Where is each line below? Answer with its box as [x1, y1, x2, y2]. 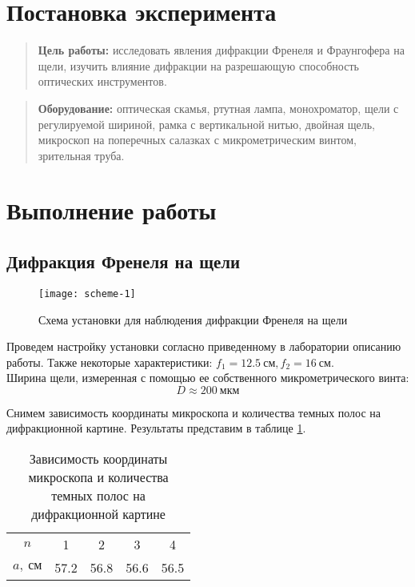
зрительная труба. [38, 147, 125, 163]
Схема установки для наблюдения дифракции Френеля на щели [38, 311, 348, 328]
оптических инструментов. [38, 73, 167, 90]
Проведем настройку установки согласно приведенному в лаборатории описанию [6, 338, 401, 355]
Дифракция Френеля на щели [6, 249, 241, 274]
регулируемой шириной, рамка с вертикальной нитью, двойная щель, [38, 115, 375, 132]
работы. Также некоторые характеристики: [6, 353, 213, 370]
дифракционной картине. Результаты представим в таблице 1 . [6, 420, 306, 436]
